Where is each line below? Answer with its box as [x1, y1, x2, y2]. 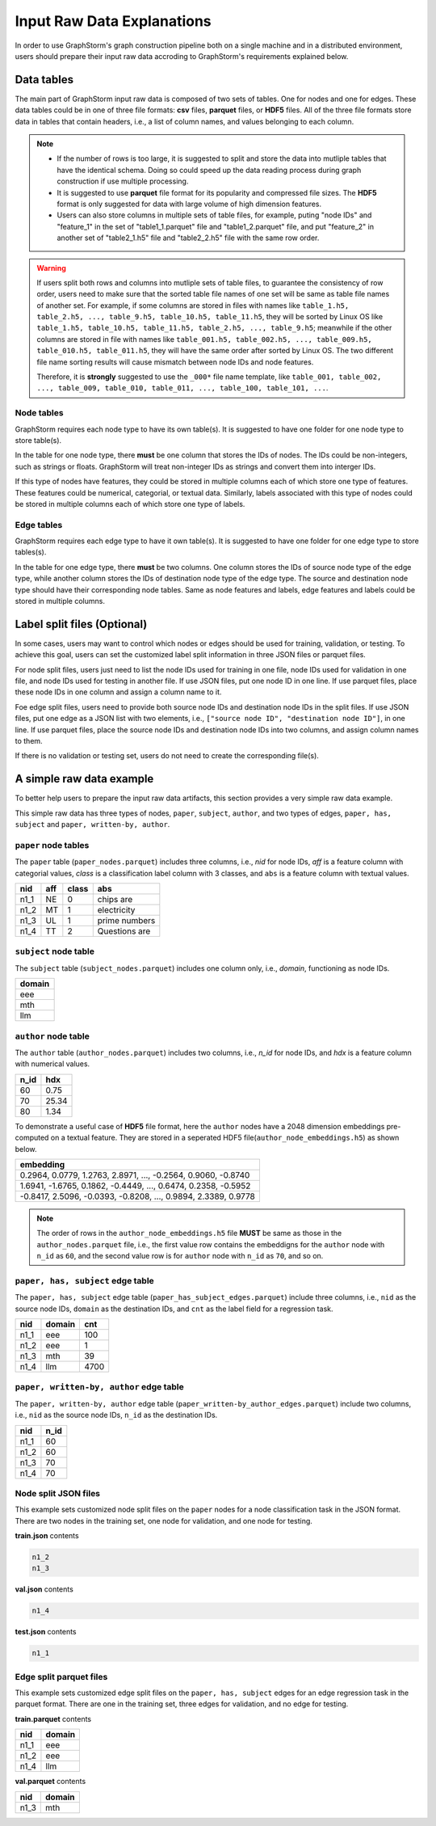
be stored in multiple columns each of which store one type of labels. [15, 499, 245, 508]
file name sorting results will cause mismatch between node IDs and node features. [36, 356, 314, 367]
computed [15, 1132, 49, 1143]
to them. [15, 736, 44, 746]
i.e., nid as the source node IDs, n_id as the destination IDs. [15, 1411, 218, 1420]
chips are [97, 894, 133, 905]
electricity [97, 905, 136, 916]
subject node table [15, 946, 95, 957]
